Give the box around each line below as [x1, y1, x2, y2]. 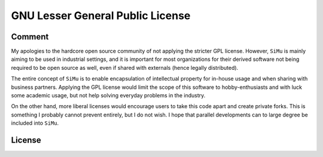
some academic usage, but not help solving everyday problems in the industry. [11, 92, 206, 99]
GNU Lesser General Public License [11, 9, 191, 22]
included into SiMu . [11, 119, 59, 127]
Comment [11, 32, 49, 42]
